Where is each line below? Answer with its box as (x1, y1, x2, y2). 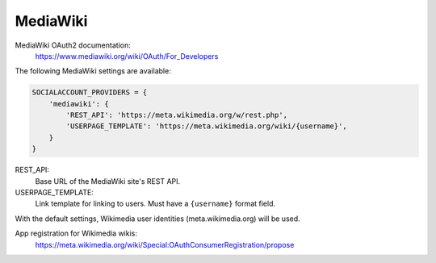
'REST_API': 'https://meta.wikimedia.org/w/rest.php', (65, 111, 288, 120)
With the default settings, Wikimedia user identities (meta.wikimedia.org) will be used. (15, 214, 300, 223)
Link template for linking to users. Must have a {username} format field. (35, 198, 276, 209)
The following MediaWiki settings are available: (15, 66, 171, 76)
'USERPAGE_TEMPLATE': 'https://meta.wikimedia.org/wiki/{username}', (65, 122, 347, 131)
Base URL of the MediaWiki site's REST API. (35, 176, 181, 186)
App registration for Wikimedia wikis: (15, 228, 137, 238)
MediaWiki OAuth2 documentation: (15, 40, 131, 50)
